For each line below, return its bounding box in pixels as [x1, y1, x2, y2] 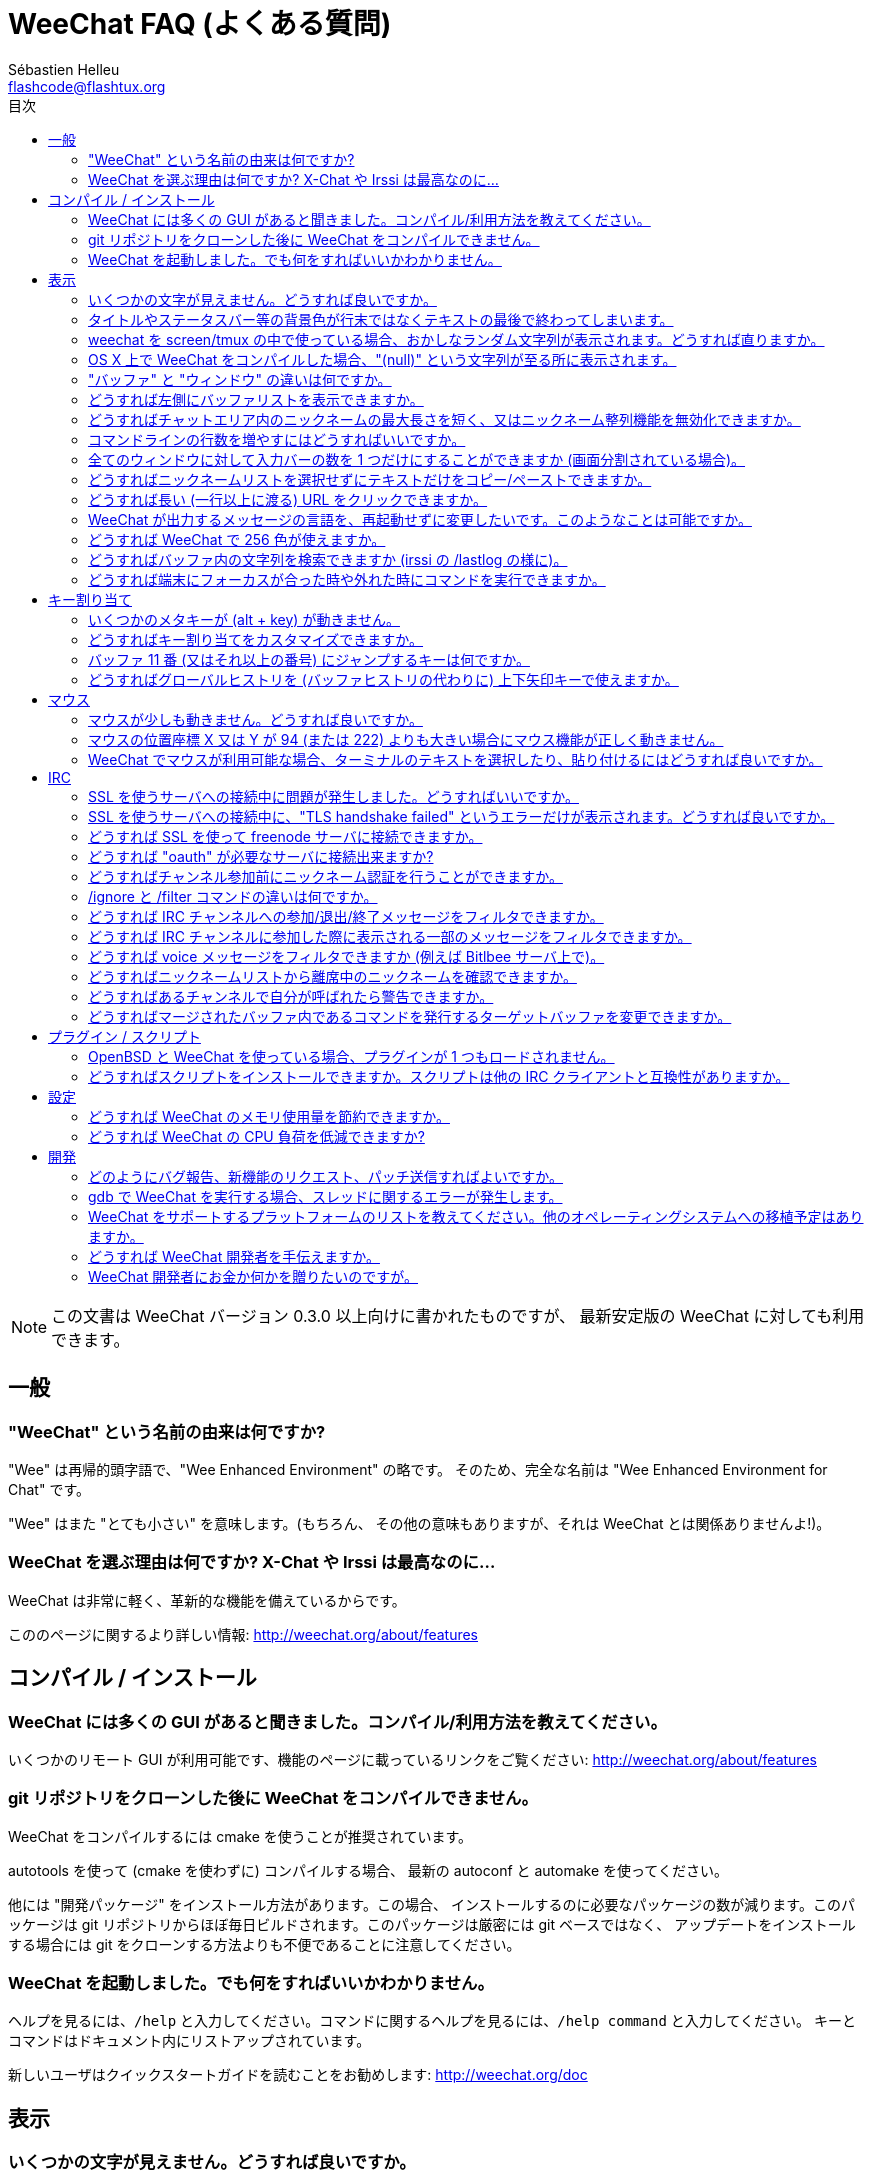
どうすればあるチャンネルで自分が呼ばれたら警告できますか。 [88, 987, 494, 1005]
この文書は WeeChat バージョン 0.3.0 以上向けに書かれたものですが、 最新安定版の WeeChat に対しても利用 [51, 1305, 865, 1326]
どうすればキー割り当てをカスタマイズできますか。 [88, 630, 424, 648]
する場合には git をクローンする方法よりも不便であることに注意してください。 [8, 1935, 521, 1953]
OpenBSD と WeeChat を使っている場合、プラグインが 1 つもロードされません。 [88, 1047, 615, 1065]
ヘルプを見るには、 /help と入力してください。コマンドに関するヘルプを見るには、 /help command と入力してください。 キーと [8, 2012, 856, 2030]
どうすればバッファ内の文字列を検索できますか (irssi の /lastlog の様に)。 [88, 550, 568, 568]
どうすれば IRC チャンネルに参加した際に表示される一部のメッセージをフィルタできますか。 [88, 927, 692, 945]
